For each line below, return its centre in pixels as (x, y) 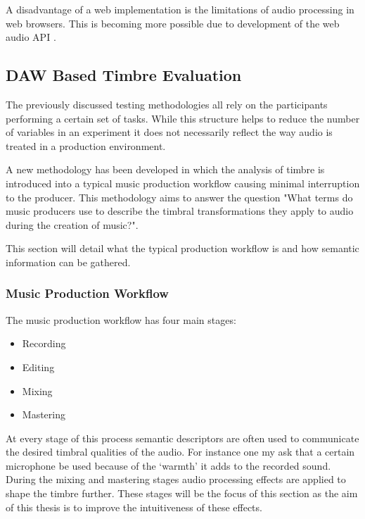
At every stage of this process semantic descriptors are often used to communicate (182, 438)
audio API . (31, 37)
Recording (44, 343)
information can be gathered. (68, 262)
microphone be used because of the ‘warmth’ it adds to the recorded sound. (168, 465)
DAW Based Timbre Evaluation (124, 75)
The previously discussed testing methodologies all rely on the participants (167, 104)
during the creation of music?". (72, 224)
